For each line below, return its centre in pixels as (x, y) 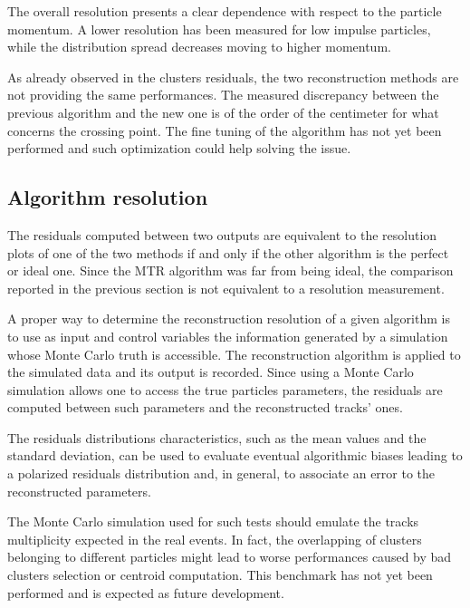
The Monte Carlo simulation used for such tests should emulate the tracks (213, 521)
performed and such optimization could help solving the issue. (179, 148)
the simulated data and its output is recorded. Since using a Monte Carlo (211, 372)
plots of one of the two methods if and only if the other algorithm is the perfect (228, 252)
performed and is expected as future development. (146, 592)
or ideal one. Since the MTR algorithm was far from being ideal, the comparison (230, 270)
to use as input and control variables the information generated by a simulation (228, 336)
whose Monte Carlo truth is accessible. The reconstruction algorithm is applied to (234, 354)
